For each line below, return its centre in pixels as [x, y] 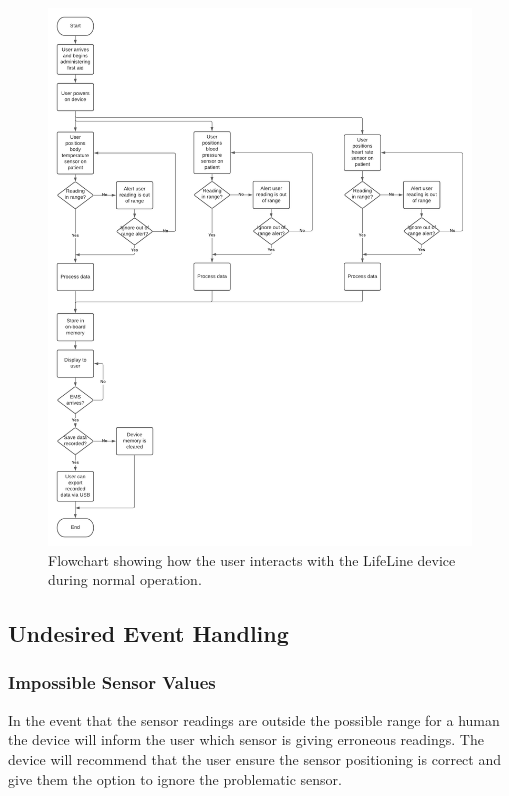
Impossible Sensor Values [112, 682]
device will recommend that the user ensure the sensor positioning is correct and [254, 758]
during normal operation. [125, 579]
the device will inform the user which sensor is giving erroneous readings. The [246, 739]
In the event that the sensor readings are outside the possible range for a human [254, 719]
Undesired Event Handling [148, 633]
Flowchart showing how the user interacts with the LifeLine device [252, 559]
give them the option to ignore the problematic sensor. [175, 778]
